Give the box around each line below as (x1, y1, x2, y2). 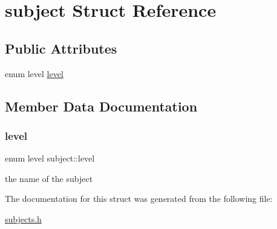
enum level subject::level (5, 152, 95, 165)
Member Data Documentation (5, 96, 198, 115)
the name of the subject (5, 172, 93, 184)
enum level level (5, 67, 64, 80)
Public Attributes (5, 39, 117, 57)
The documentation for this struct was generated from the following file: (5, 192, 273, 205)
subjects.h (5, 212, 42, 225)
